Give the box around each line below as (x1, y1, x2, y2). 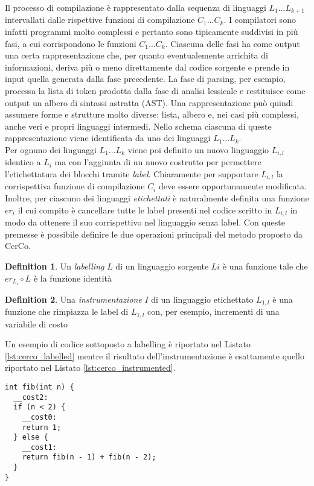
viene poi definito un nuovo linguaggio (127, 143, 269, 156)
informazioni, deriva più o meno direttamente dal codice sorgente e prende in (5, 60, 290, 73)
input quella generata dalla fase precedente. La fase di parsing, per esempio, (5, 72, 286, 85)
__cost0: (22, 412, 57, 421)
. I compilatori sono (223, 13, 296, 26)
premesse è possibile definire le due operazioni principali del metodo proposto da (5, 227, 303, 240)
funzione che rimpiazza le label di (5, 305, 129, 318)
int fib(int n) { (5, 382, 74, 391)
